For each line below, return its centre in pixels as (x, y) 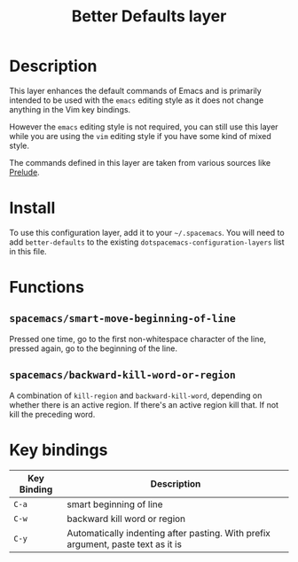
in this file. (28, 251)
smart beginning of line (115, 504)
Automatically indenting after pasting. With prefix (169, 533)
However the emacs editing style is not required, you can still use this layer (144, 127)
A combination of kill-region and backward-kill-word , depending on (136, 395)
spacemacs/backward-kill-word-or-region (123, 375)
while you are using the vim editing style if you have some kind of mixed (141, 136)
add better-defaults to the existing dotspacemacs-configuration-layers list (147, 242)
